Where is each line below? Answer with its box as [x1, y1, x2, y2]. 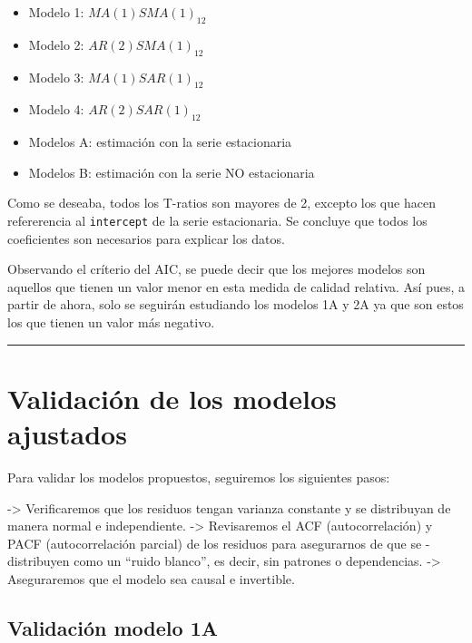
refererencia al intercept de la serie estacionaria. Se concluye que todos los [7, 210, 428, 229]
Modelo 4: [28, 100, 84, 119]
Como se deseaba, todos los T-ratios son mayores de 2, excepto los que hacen [7, 193, 436, 212]
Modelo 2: [28, 34, 84, 54]
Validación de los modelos [7, 379, 337, 416]
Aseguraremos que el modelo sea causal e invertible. [7, 569, 295, 588]
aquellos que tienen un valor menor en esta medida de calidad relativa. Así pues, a [7, 277, 466, 296]
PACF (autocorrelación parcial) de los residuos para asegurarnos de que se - [7, 533, 430, 552]
